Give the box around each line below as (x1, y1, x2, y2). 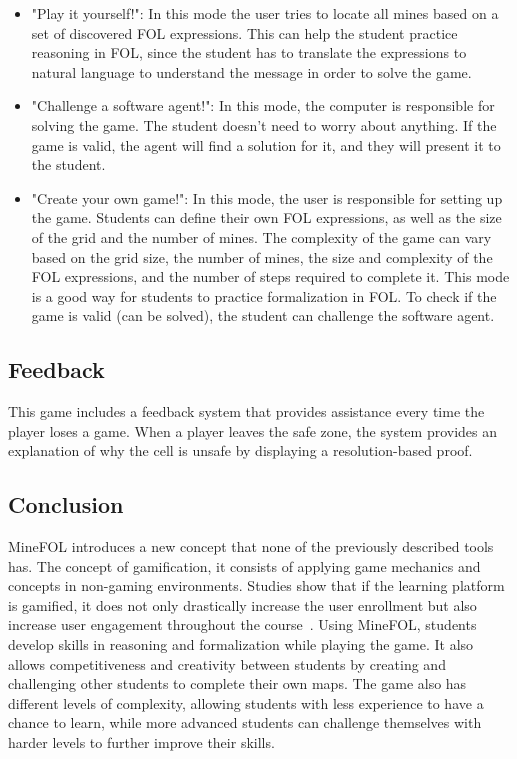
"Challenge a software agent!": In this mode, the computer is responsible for (31, 95, 495, 116)
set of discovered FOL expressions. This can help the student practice (31, 22, 458, 43)
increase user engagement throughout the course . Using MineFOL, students (8, 614, 477, 635)
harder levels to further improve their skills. (8, 732, 275, 753)
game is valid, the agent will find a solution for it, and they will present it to (31, 134, 501, 155)
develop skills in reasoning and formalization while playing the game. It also (8, 634, 474, 655)
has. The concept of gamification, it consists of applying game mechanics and (8, 555, 481, 576)
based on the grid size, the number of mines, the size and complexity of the (31, 246, 493, 267)
